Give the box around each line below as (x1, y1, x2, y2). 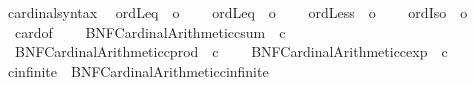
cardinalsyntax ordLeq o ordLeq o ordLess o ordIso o (7, 2, 468, 22)
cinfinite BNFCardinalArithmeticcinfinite (7, 60, 269, 81)
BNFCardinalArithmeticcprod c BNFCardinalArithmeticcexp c (14, 41, 448, 62)
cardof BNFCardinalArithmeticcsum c (14, 21, 286, 42)
